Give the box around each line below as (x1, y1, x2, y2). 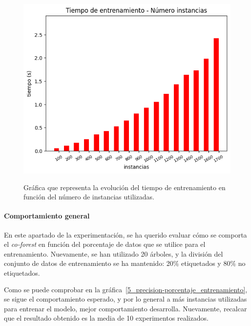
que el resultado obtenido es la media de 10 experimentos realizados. (4, 313, 209, 323)
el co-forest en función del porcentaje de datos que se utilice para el (4, 239, 206, 249)
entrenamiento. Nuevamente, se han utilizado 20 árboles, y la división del (4, 248, 223, 259)
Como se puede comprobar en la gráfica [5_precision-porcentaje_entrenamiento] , (4, 284, 248, 294)
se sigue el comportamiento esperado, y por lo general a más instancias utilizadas (4, 294, 247, 304)
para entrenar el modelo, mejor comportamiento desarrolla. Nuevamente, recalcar (4, 303, 247, 313)
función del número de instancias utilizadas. (23, 192, 154, 202)
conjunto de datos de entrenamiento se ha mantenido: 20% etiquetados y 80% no (4, 258, 246, 268)
